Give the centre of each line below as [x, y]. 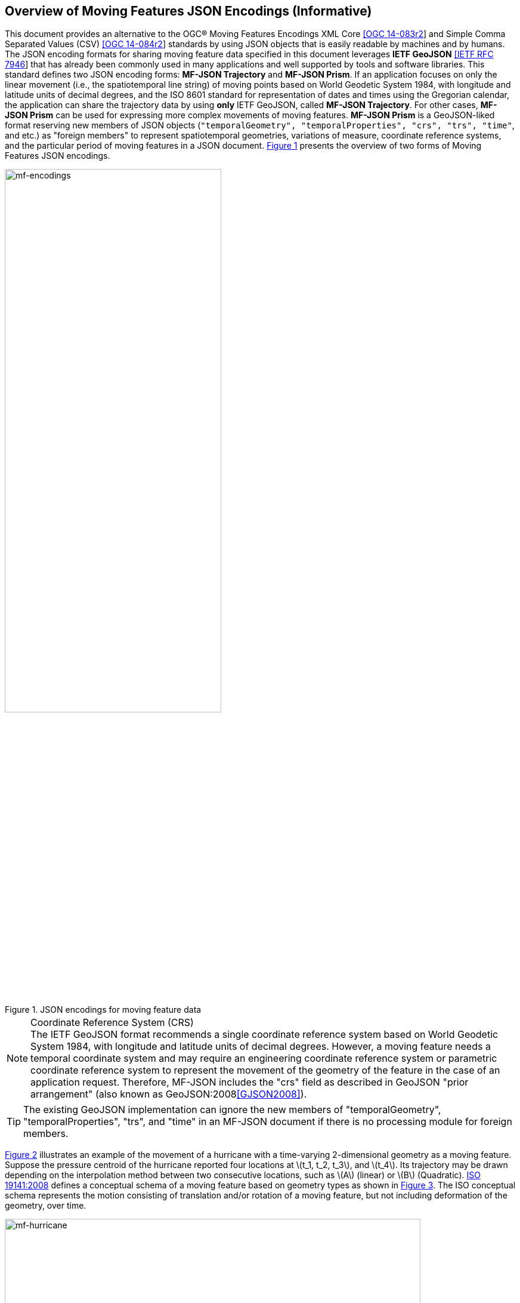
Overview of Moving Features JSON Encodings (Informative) [188, 11]
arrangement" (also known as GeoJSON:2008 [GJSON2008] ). [169, 1094]
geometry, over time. [46, 1206]
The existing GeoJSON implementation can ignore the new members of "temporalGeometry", [232, 1110]
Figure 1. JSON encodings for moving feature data [103, 1010]
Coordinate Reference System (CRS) [112, 1023]
